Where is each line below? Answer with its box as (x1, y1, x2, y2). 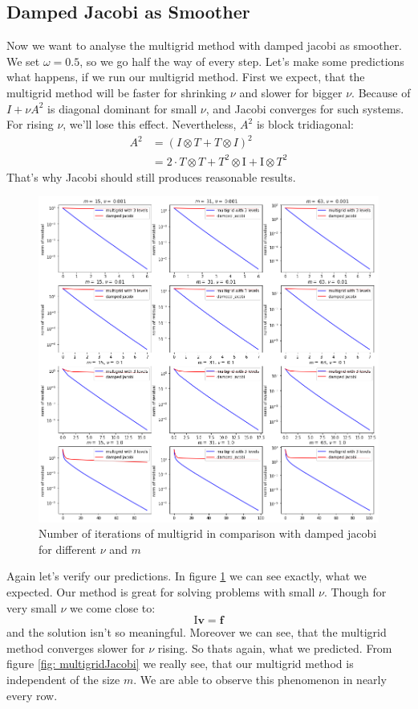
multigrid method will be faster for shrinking (6, 84, 227, 100)
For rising (6, 116, 54, 133)
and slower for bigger (239, 84, 343, 100)
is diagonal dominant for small (47, 100, 197, 117)
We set (6, 52, 40, 69)
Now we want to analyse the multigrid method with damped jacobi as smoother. (6, 37, 403, 54)
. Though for (323, 584, 387, 600)
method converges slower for (6, 639, 145, 656)
